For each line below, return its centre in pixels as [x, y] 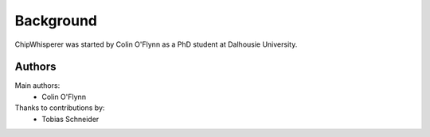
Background [56, 21]
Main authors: [37, 86]
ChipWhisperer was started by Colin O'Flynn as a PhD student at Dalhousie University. [156, 44]
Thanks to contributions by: [60, 108]
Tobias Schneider [70, 119]
